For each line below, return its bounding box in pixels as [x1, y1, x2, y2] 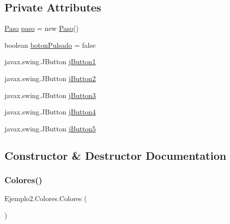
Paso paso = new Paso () [4, 23, 79, 33]
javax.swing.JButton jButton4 [4, 107, 96, 117]
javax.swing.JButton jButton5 [4, 123, 96, 133]
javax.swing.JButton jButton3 [4, 90, 96, 100]
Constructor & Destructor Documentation [4, 147, 227, 163]
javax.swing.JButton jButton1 [4, 56, 96, 67]
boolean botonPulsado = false [4, 39, 96, 50]
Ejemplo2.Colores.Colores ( [4, 193, 87, 204]
